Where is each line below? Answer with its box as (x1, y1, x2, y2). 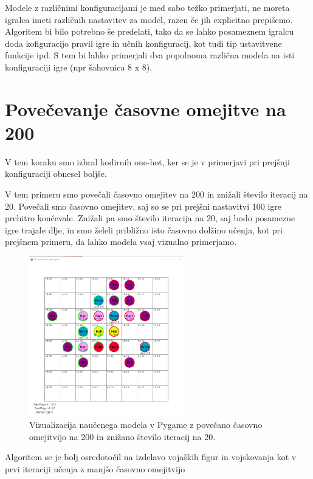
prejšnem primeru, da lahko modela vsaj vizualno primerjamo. (5, 235, 237, 248)
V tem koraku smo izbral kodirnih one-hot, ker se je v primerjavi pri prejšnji (5, 155, 290, 168)
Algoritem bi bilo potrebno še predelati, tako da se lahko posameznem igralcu (5, 25, 294, 38)
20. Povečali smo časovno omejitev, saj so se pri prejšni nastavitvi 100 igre (5, 199, 282, 212)
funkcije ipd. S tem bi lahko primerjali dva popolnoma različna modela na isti (5, 49, 295, 61)
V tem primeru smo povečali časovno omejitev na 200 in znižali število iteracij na (5, 188, 308, 201)
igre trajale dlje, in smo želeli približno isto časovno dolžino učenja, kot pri (5, 223, 283, 236)
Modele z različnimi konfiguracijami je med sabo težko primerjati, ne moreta (5, 1, 290, 13)
